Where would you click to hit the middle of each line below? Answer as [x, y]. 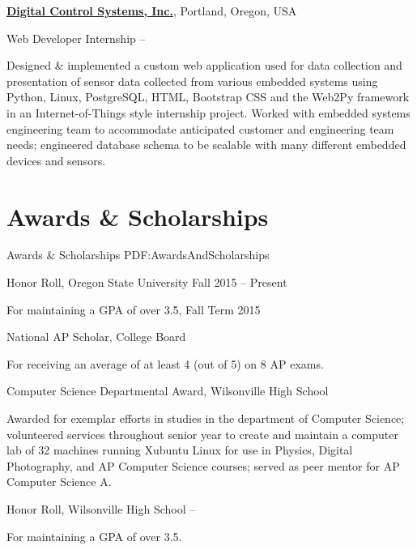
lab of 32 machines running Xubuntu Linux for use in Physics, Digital [180, 450]
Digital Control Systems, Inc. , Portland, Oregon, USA [152, 11]
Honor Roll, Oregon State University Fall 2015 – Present [147, 282]
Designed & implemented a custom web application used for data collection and [204, 65]
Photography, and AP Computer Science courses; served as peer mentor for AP [203, 465]
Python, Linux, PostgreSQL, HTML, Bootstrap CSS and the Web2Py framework [208, 97]
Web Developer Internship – [76, 38]
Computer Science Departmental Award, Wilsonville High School [168, 391]
